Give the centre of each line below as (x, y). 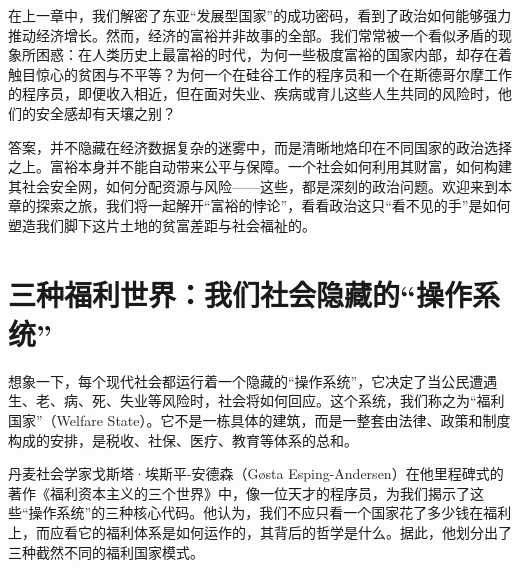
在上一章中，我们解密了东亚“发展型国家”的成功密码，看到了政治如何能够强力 (260, 15)
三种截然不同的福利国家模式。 (106, 551)
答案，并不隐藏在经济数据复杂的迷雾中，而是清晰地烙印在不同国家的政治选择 (260, 146)
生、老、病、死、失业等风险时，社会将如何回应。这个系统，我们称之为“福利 (256, 400)
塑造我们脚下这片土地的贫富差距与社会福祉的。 (162, 224)
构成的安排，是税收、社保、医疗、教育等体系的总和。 (183, 439)
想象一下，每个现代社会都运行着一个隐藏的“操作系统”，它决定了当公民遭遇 (253, 380)
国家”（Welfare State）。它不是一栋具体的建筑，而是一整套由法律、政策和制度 (259, 420)
